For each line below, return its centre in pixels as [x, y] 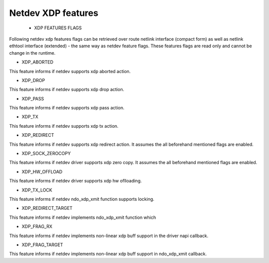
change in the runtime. [32, 53]
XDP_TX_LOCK [37, 190]
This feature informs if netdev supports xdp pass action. [67, 108]
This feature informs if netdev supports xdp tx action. [64, 126]
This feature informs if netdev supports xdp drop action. [67, 89]
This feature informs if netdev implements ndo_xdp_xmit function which [83, 217]
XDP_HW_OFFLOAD [42, 172]
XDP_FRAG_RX [37, 227]
